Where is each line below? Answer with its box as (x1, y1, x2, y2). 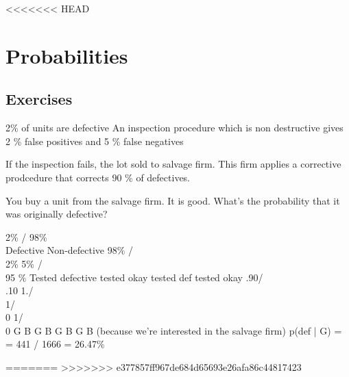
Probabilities (5, 41, 128, 69)
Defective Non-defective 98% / (5, 243, 134, 257)
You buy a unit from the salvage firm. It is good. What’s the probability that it (5, 193, 340, 207)
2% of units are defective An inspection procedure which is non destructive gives (5, 120, 344, 135)
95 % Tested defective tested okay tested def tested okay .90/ (5, 270, 263, 284)
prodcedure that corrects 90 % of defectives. (5, 170, 191, 184)
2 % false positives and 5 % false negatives (5, 133, 184, 148)
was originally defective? (5, 207, 108, 221)
